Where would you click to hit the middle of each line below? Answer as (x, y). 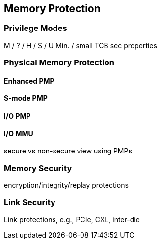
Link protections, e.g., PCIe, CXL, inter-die (72, 219)
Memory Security (38, 168)
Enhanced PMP (29, 81)
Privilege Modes (36, 28)
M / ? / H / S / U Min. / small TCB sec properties (80, 45)
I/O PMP (17, 116)
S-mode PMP (26, 98)
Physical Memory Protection (59, 63)
